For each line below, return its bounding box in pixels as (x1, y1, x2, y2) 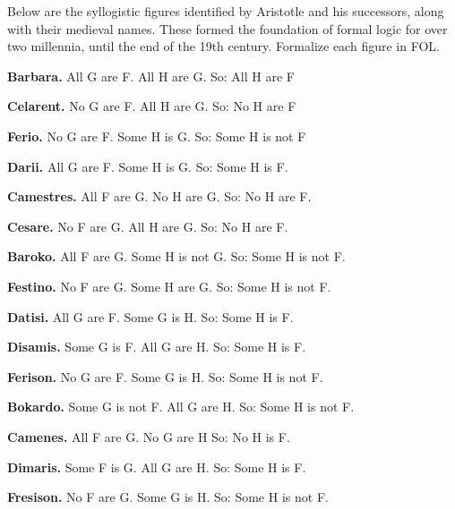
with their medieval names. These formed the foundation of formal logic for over (7, 19, 448, 38)
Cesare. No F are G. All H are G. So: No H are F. (7, 216, 288, 235)
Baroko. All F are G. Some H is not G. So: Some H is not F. (7, 247, 346, 266)
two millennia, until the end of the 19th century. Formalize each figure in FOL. (7, 37, 440, 55)
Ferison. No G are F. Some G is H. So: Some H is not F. (7, 367, 323, 386)
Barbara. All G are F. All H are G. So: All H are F (7, 66, 295, 85)
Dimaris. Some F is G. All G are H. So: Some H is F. (7, 457, 306, 476)
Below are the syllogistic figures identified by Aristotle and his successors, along (7, 2, 444, 20)
